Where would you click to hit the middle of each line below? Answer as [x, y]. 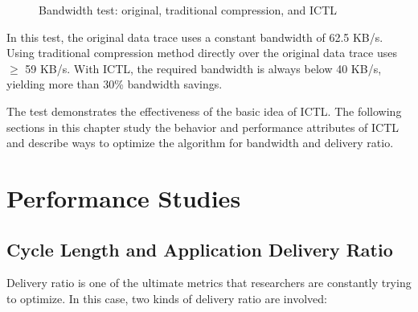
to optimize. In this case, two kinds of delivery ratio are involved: [167, 298]
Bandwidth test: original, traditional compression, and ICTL [188, 10]
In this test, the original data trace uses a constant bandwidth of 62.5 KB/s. [195, 37]
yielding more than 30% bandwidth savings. [115, 84]
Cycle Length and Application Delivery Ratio [200, 249]
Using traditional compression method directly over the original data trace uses [202, 53]
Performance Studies [124, 197]
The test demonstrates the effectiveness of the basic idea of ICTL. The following [204, 111]
